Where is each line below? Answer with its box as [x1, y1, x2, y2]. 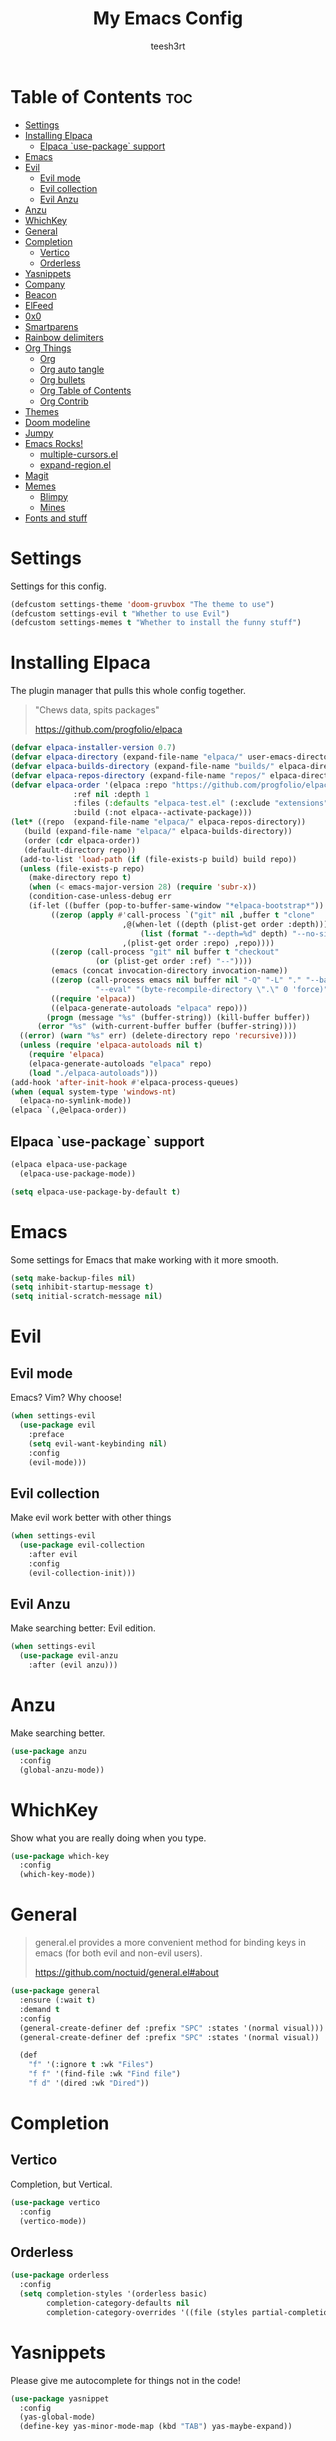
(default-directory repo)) [23, 845, 137, 855]
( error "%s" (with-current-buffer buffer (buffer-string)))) [36, 1022, 298, 1032]
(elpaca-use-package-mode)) [19, 1168, 137, 1179]
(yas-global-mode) [19, 2412, 97, 2422]
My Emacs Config [93, 7, 243, 30]
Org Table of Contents [39, 384, 132, 396]
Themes [24, 405, 60, 417]
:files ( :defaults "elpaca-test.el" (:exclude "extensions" [73, 798, 329, 809]
